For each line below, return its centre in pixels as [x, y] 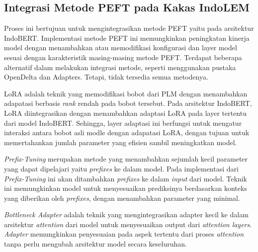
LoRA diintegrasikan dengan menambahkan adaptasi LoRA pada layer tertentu [125, 113]
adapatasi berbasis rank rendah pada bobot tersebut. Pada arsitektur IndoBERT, [128, 103]
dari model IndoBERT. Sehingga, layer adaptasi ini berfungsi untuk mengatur [123, 123]
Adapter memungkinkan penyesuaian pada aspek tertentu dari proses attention [124, 234]
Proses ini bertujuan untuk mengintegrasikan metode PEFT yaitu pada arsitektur [129, 28]
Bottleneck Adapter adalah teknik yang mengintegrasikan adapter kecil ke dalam [126, 214]
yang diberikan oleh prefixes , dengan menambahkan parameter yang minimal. [122, 198]
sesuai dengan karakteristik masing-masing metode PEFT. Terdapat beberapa [123, 57]
